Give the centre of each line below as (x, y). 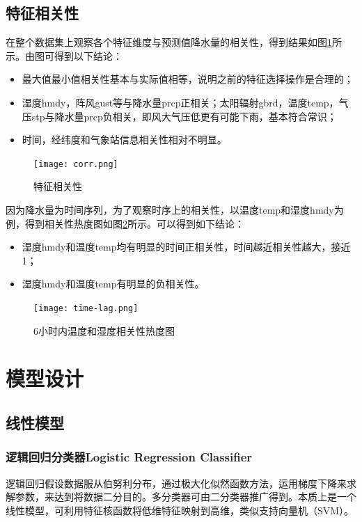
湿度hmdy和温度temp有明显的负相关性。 (113, 284)
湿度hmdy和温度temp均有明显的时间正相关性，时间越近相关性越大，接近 (186, 247)
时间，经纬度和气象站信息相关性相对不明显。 (124, 140)
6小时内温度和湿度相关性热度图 (104, 330)
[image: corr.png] (76, 164)
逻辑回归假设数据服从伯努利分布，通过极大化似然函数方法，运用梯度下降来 (176, 483)
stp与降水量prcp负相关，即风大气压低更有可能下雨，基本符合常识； (184, 116)
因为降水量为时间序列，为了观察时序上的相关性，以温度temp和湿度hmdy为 (175, 210)
